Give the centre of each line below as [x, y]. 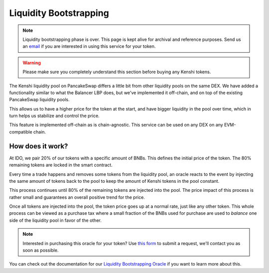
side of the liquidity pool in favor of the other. [55, 220]
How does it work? [39, 146]
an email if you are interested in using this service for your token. [89, 46]
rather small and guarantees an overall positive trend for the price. [77, 197]
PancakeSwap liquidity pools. [39, 100]
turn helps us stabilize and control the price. [54, 116]
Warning [32, 63]
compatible [21, 132]
